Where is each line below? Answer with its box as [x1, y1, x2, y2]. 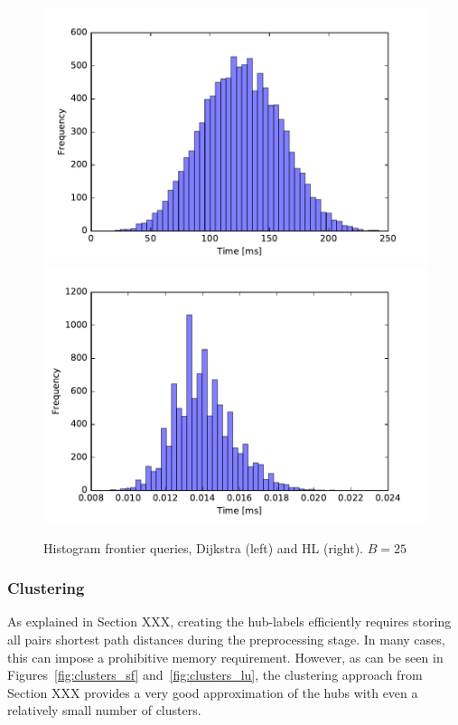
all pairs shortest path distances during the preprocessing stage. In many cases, [7, 629, 445, 648]
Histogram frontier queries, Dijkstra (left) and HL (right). [43, 538, 364, 557]
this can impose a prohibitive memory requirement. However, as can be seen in [7, 647, 444, 666]
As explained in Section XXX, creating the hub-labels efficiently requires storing [7, 612, 452, 631]
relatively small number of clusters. [7, 701, 201, 720]
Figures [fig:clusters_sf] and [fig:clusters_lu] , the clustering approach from [7, 665, 423, 684]
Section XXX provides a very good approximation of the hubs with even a [7, 683, 418, 701]
